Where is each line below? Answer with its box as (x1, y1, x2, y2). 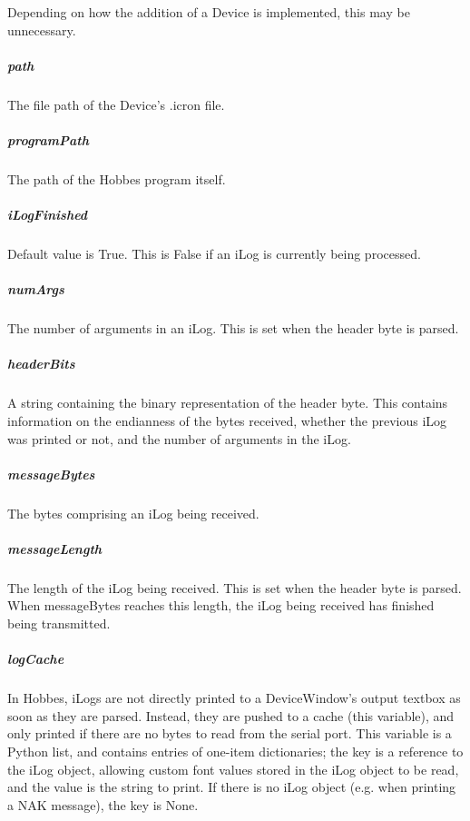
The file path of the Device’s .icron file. (7, 94, 225, 114)
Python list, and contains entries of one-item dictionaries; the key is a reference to (7, 742, 464, 760)
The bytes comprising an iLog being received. (7, 503, 259, 522)
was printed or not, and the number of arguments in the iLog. (7, 429, 351, 448)
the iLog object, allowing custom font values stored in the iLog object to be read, (7, 759, 459, 778)
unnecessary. (7, 20, 76, 39)
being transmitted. (7, 614, 111, 633)
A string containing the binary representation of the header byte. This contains (7, 393, 448, 412)
